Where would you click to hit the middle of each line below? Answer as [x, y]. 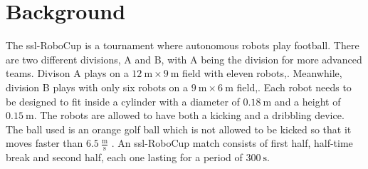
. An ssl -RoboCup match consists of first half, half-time [232, 143]
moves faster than [44, 143]
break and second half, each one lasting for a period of [124, 157]
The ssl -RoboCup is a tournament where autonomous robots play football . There [183, 45]
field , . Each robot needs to [294, 87]
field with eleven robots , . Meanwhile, [262, 73]
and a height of [307, 101]
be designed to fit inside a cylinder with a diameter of [123, 101]
